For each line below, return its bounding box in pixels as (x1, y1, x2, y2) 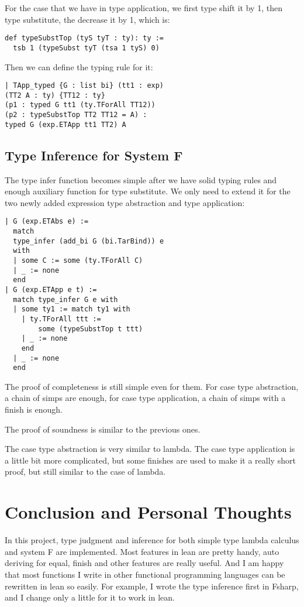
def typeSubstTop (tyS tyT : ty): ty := (5, 34, 164, 43)
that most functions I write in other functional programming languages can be (5, 568, 285, 580)
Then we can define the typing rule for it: (5, 60, 153, 73)
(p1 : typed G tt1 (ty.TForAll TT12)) (5, 101, 156, 109)
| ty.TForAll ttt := (21, 314, 101, 323)
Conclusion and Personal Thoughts (5, 500, 292, 524)
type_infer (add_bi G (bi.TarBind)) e (13, 236, 164, 245)
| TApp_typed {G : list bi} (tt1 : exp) (5, 81, 164, 90)
